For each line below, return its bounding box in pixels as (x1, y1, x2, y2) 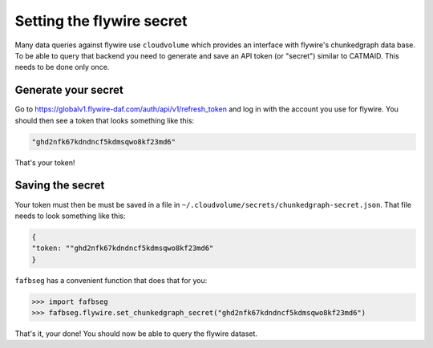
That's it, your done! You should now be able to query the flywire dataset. (14, 329, 258, 338)
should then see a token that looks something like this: (14, 115, 195, 125)
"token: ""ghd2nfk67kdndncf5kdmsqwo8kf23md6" (31, 244, 214, 253)
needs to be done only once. (14, 63, 110, 72)
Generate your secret (14, 83, 123, 97)
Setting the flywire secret (14, 12, 188, 30)
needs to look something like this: (14, 211, 126, 221)
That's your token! (14, 157, 75, 168)
